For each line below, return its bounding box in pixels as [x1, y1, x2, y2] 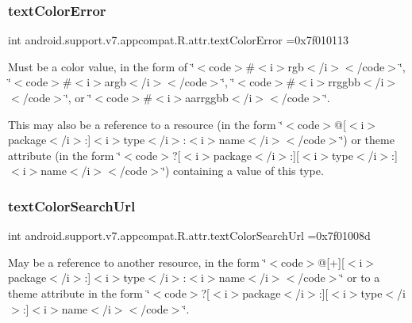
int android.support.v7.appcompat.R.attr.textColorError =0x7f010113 [8, 32, 349, 48]
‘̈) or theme [340, 131, 395, 148]
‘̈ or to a [340, 269, 380, 286]
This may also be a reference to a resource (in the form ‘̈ [8, 116, 283, 132]
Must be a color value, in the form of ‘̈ [8, 58, 194, 74]
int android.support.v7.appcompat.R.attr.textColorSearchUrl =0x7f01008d [8, 227, 371, 244]
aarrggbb [185, 89, 229, 105]
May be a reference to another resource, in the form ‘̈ [8, 253, 267, 270]
